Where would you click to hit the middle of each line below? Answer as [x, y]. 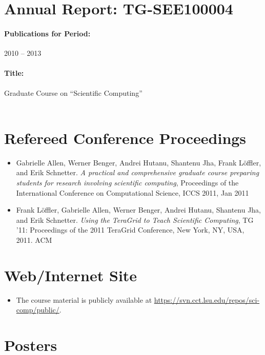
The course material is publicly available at [84, 299]
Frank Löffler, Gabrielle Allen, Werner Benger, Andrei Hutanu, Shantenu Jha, [139, 210]
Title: [14, 73]
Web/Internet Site [71, 275]
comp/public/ [38, 310]
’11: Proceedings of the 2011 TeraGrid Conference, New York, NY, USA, [130, 230]
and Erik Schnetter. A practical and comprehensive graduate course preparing [138, 172]
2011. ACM [34, 240]
